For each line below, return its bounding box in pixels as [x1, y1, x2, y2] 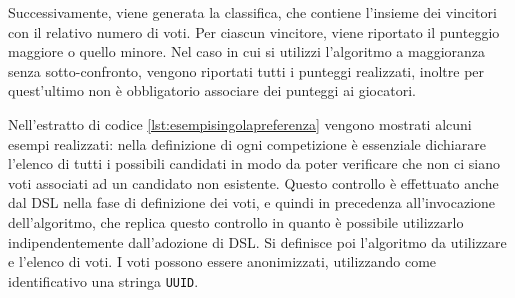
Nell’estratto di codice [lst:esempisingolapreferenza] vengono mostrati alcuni [8, 113, 472, 134]
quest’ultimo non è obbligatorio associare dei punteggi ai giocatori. [8, 80, 416, 101]
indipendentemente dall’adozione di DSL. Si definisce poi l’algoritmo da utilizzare [8, 231, 507, 252]
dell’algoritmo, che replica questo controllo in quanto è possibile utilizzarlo [8, 211, 464, 232]
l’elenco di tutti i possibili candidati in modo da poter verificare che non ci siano [8, 153, 500, 174]
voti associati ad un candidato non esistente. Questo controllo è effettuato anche [8, 172, 499, 193]
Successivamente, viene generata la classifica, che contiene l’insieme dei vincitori [8, 2, 497, 22]
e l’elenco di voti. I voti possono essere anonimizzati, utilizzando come [8, 251, 437, 272]
